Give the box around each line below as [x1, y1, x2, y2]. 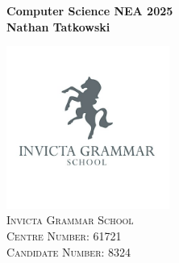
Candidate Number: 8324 [6, 243, 131, 260]
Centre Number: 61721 [6, 227, 122, 244]
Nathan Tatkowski [6, 18, 110, 35]
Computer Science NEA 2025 [6, 2, 173, 19]
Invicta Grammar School [6, 211, 134, 228]
